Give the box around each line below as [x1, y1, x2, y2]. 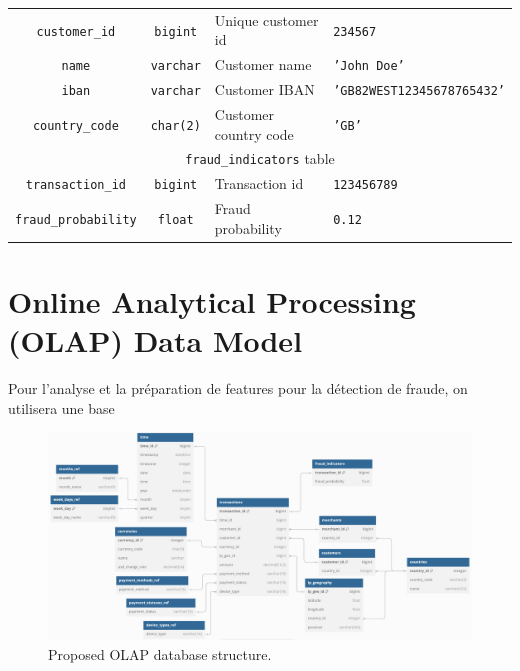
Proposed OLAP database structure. [48, 643, 272, 664]
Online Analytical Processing [8, 281, 416, 322]
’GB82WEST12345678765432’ [333, 84, 505, 99]
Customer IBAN [214, 79, 315, 100]
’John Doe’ [333, 59, 405, 74]
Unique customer [214, 9, 319, 30]
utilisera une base [8, 397, 115, 418]
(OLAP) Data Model [8, 320, 303, 361]
